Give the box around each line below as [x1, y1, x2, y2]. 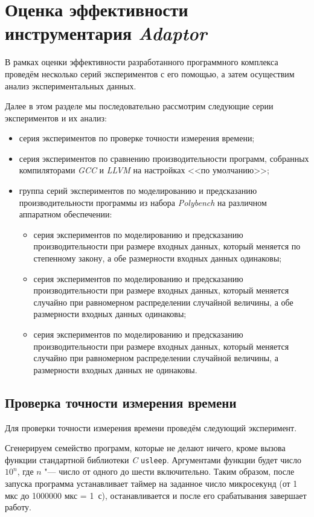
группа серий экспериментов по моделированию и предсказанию [19, 184, 257, 197]
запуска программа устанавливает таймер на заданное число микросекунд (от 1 [5, 477, 298, 490]
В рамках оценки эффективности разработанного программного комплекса [5, 56, 278, 68]
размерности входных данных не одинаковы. [33, 363, 197, 376]
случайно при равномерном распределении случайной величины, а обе [33, 295, 293, 308]
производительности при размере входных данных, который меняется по [33, 240, 301, 252]
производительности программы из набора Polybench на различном [19, 196, 267, 208]
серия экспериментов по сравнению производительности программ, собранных [19, 152, 309, 164]
